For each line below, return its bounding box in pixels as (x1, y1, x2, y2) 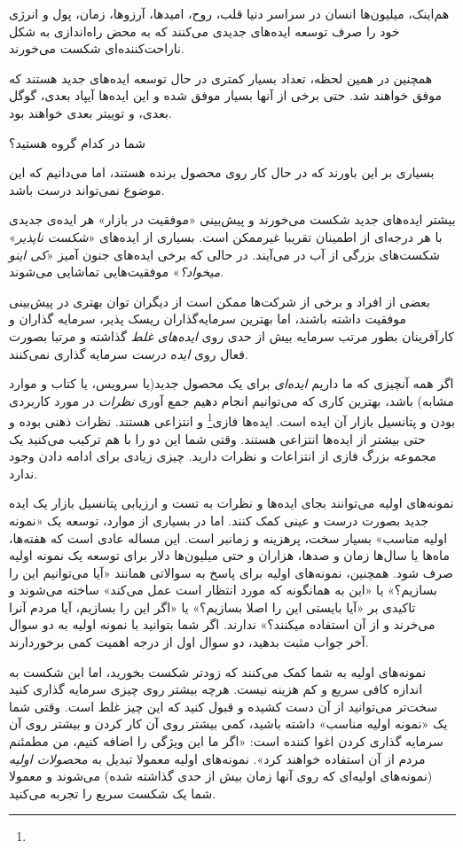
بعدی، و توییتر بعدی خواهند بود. (9, 103, 172, 121)
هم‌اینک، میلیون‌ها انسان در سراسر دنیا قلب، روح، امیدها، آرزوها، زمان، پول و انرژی (9, 4, 450, 22)
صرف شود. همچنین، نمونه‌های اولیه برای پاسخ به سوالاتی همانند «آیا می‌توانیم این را (9, 563, 453, 581)
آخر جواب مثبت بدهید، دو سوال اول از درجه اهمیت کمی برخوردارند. (9, 633, 369, 651)
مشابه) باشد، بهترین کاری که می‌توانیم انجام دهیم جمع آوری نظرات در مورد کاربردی (9, 391, 454, 409)
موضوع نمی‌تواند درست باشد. (9, 180, 165, 198)
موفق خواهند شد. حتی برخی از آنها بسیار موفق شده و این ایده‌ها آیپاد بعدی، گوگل (9, 86, 443, 105)
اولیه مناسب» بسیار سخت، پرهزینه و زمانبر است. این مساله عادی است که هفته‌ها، (9, 528, 448, 547)
